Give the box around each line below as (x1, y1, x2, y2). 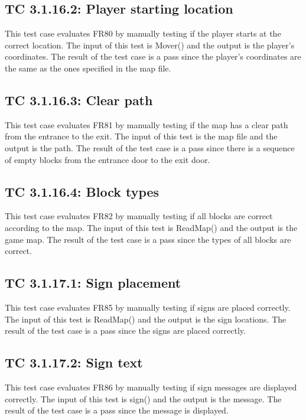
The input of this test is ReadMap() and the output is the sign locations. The (5, 312, 287, 325)
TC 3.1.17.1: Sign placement (5, 274, 181, 292)
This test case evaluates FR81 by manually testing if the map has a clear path (5, 118, 288, 131)
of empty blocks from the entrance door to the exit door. (5, 153, 210, 165)
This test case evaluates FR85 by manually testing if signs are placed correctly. (5, 301, 291, 313)
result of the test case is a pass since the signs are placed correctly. (5, 324, 246, 337)
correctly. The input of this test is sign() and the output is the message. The (5, 392, 282, 405)
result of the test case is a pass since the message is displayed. (5, 404, 229, 416)
